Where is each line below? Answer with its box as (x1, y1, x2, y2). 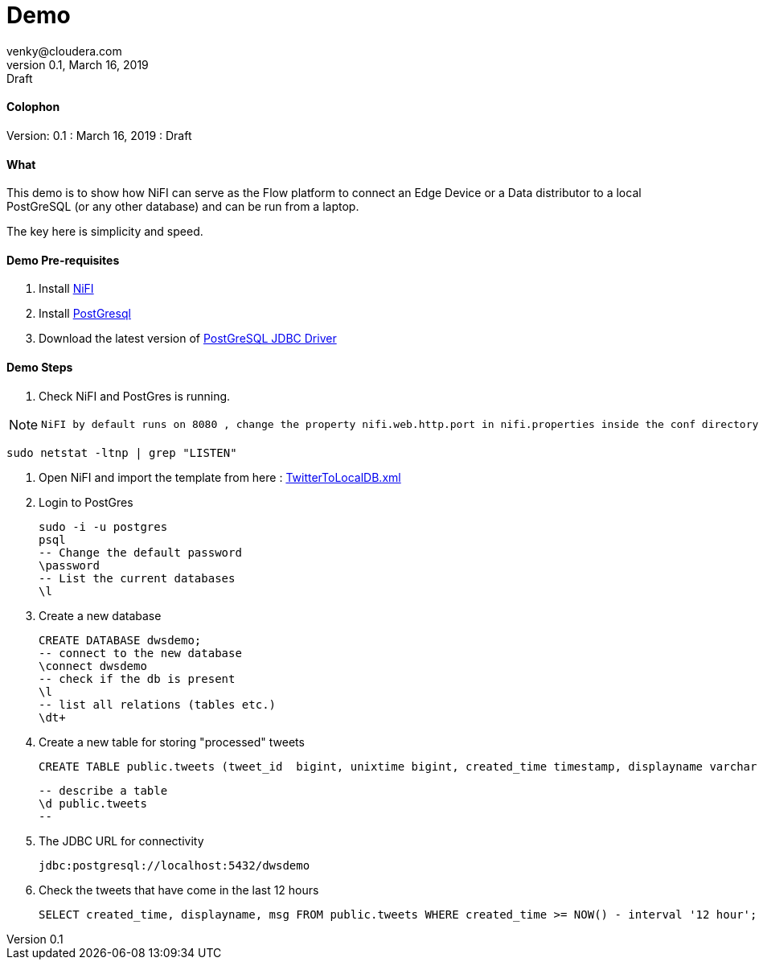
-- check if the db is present (39, 672, 236, 685)
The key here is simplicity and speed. (6, 224, 203, 239)
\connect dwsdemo (39, 659, 147, 672)
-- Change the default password (39, 545, 242, 559)
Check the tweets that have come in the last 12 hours (39, 882, 319, 897)
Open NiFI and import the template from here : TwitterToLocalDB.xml (39, 470, 401, 484)
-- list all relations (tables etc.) (39, 697, 277, 711)
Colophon (6, 100, 60, 114)
